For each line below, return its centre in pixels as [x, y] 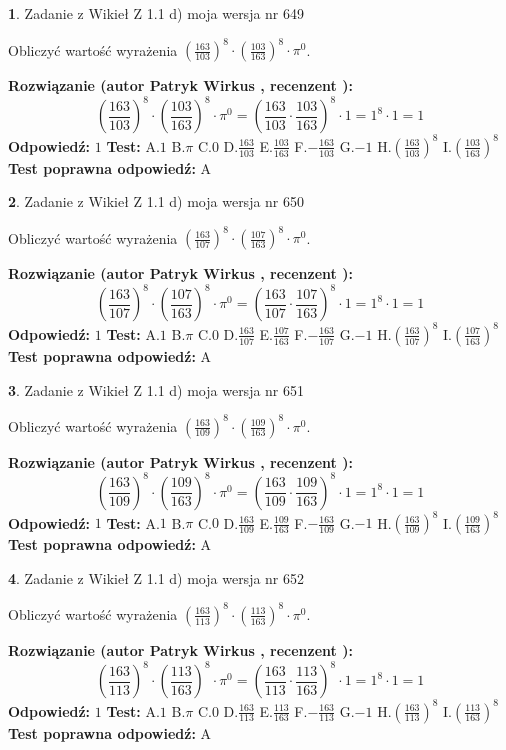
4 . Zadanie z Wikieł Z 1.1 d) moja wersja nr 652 [156, 577]
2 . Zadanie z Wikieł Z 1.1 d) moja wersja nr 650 [156, 201]
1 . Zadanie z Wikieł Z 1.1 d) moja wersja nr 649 [156, 13]
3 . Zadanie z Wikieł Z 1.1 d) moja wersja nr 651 [156, 389]
